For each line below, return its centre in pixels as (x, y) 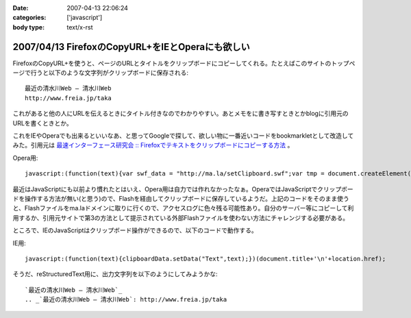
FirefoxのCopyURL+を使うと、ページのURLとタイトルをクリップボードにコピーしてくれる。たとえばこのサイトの (172, 63)
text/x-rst (80, 27)
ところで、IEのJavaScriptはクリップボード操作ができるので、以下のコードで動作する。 (135, 230)
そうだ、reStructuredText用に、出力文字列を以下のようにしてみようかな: (115, 274)
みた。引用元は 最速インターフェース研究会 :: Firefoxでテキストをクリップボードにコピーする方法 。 (153, 145)
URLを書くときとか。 (43, 123)
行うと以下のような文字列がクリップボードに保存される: (109, 73)
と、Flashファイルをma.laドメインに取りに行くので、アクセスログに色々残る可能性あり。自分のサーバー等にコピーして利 (183, 208)
